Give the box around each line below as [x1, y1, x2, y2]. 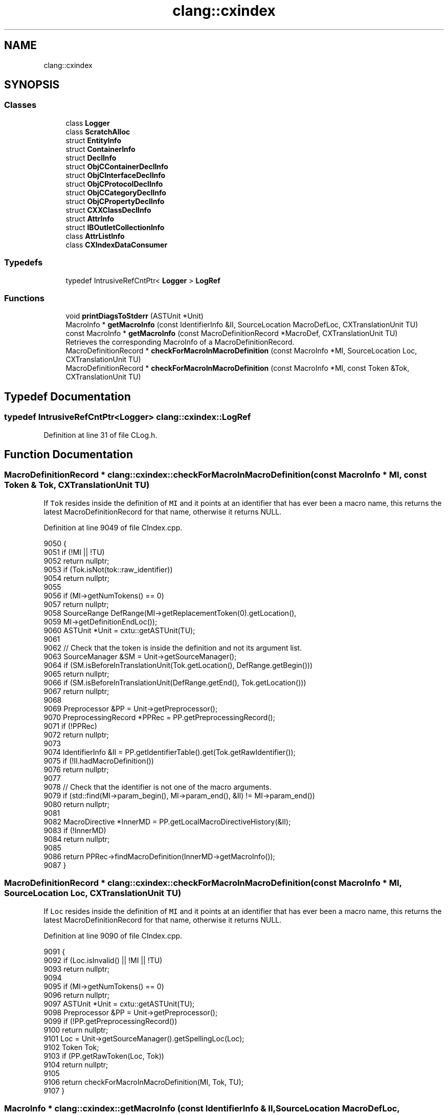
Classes [4, 100, 37, 110]
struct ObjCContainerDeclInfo [65, 162, 168, 171]
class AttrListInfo [65, 231, 125, 240]
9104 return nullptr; [43, 1060, 108, 1069]
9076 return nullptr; [43, 765, 109, 774]
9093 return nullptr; [43, 964, 109, 973]
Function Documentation [4, 448, 133, 461]
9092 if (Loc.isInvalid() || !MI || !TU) [43, 955, 163, 965]
